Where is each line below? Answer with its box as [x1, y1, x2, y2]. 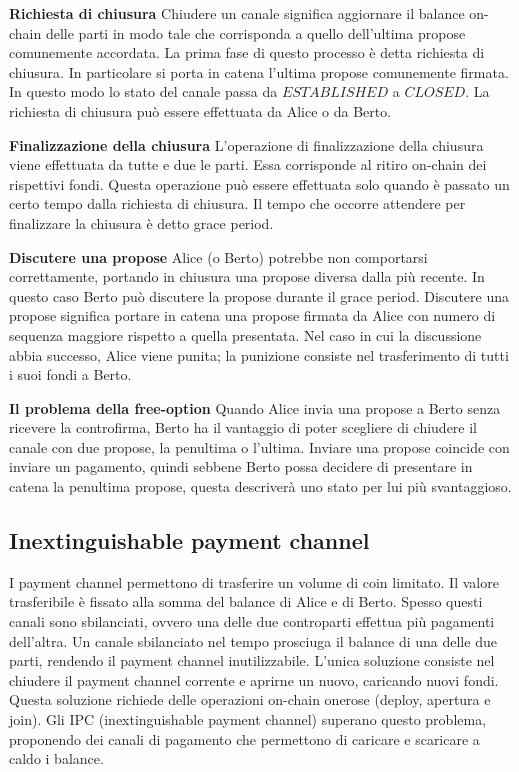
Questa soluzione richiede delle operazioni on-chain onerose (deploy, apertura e [9, 689, 491, 710]
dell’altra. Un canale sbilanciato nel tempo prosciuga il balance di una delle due [9, 630, 497, 651]
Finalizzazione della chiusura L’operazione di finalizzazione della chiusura [9, 134, 484, 155]
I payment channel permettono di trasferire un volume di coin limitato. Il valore [9, 571, 499, 592]
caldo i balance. [9, 748, 104, 769]
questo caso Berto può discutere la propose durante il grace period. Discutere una [9, 285, 509, 306]
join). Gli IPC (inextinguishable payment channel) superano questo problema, [9, 709, 487, 730]
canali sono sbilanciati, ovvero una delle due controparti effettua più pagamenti [9, 611, 495, 632]
